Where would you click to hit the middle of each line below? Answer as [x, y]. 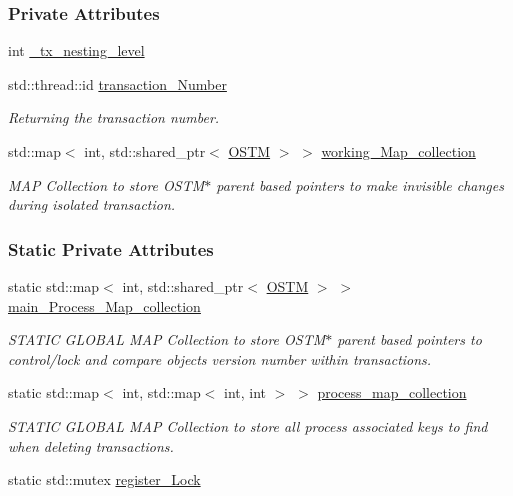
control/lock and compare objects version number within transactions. [220, 358]
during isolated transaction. [92, 204]
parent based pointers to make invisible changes [360, 184]
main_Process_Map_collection [104, 305]
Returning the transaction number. [114, 117]
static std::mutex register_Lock [104, 479]
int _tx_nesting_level [76, 50]
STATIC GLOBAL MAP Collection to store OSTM [167, 339]
